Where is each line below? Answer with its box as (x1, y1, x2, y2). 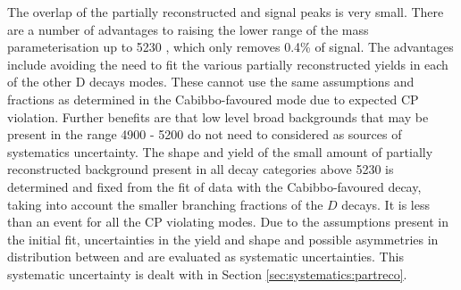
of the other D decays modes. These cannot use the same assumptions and (7, 72, 415, 91)
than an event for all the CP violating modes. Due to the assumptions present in (7, 212, 448, 231)
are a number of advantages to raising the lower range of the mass (7, 20, 369, 38)
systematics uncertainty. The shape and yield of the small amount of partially (7, 142, 433, 161)
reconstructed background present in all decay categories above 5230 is (7, 160, 394, 178)
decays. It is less (341, 195, 430, 213)
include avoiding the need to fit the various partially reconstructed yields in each (7, 54, 448, 73)
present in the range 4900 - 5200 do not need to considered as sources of (7, 125, 402, 144)
